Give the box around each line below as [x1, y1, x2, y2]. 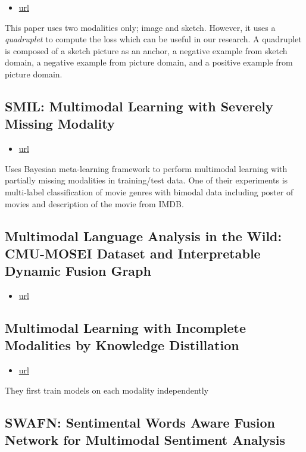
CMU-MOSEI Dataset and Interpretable [5, 244, 261, 262]
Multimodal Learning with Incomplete [5, 319, 246, 337]
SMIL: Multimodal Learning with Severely [5, 96, 273, 115]
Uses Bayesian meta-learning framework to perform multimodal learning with [5, 162, 288, 174]
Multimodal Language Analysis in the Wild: [5, 226, 282, 245]
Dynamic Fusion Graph [5, 261, 151, 280]
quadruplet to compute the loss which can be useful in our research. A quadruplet [5, 33, 302, 45]
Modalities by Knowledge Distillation [5, 336, 239, 354]
